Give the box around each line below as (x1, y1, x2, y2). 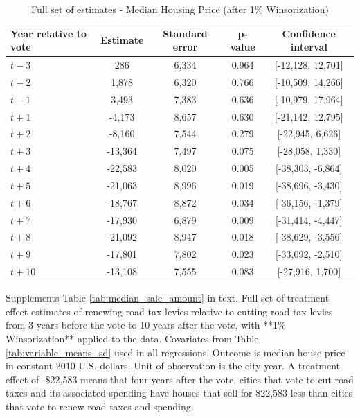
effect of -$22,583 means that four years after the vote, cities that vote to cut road (6, 372, 354, 386)
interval (290, 40, 327, 54)
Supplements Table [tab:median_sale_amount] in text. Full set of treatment (6, 290, 330, 305)
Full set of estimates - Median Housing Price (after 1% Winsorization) (31, 2, 329, 16)
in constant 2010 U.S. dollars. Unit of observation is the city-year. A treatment (6, 358, 341, 373)
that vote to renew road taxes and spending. (6, 399, 194, 413)
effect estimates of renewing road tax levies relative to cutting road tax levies (6, 304, 333, 318)
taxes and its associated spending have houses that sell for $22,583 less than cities (6, 385, 353, 400)
